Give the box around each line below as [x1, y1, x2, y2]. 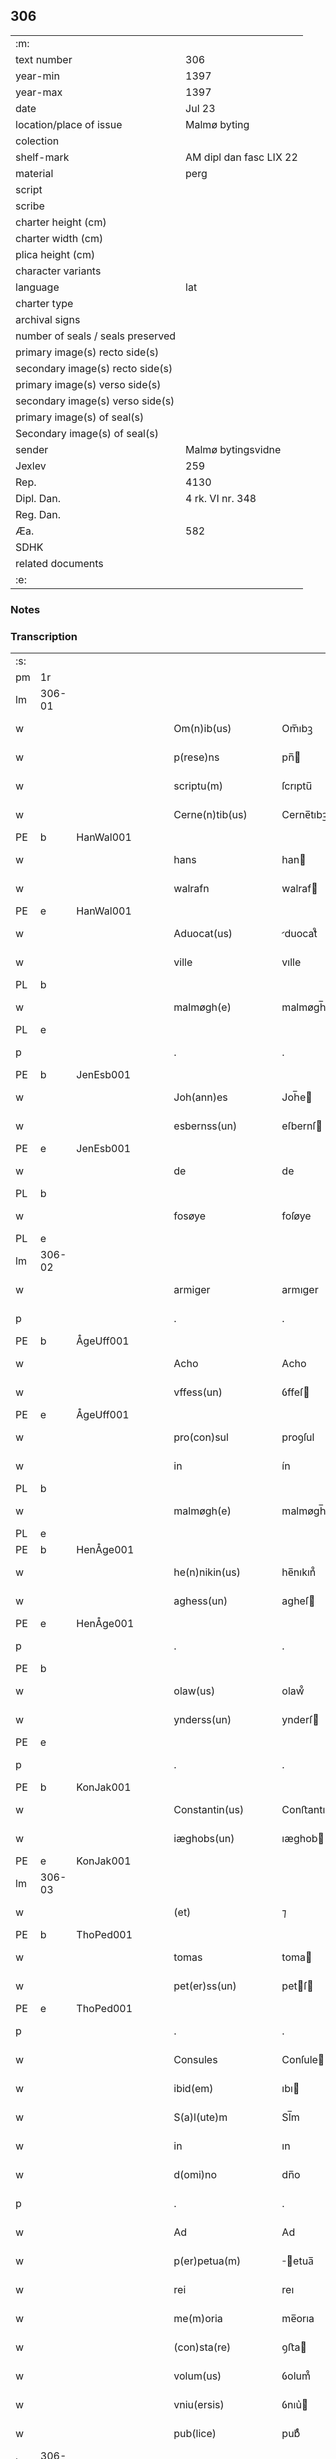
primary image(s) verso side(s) [15, 377, 162, 391]
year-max [15, 85, 63, 99]
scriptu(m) [173, 779, 223, 793]
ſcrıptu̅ [281, 779, 313, 793]
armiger [173, 1283, 211, 1297]
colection [15, 134, 60, 148]
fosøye [173, 1209, 207, 1223]
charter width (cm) [15, 231, 104, 245]
